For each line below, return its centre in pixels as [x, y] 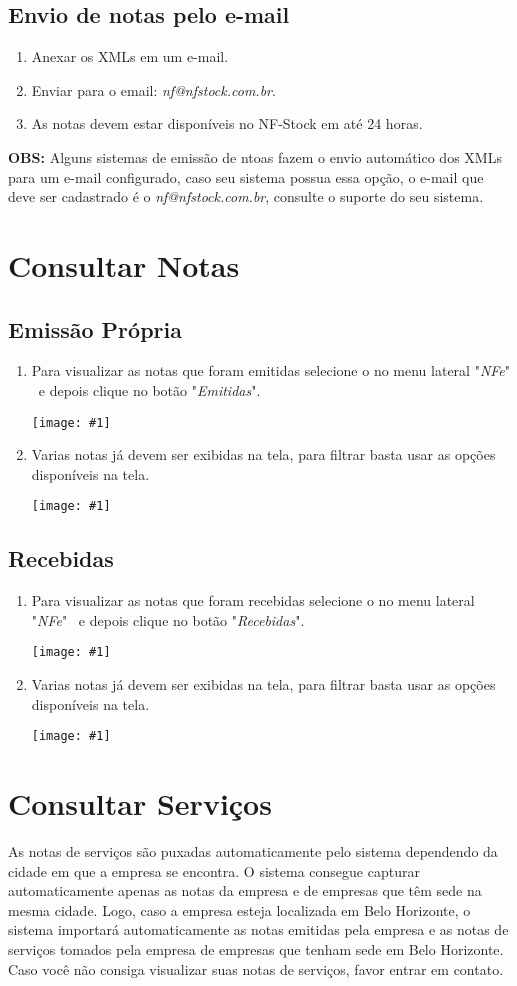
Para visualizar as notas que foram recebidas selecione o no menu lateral [253, 600]
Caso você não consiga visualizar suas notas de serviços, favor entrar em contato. [256, 968]
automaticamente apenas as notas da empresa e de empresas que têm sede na [245, 890]
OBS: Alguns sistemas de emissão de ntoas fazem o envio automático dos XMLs [255, 156]
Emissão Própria [95, 328]
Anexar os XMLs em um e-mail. [130, 56]
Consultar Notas [124, 264]
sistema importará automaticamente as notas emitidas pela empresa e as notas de [258, 929]
